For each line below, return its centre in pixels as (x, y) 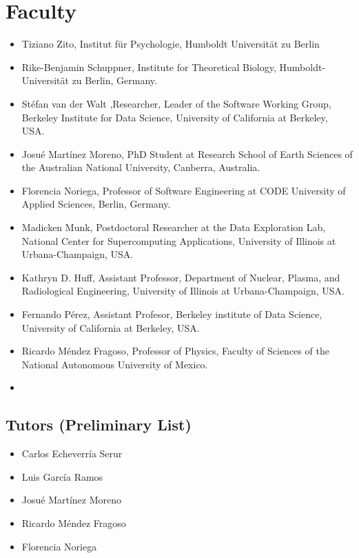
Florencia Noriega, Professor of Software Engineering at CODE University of (184, 190)
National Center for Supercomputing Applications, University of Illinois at (179, 240)
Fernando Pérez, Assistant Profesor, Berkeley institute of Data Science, (172, 314)
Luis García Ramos (62, 476)
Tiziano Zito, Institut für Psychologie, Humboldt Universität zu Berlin (171, 44)
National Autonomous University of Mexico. (115, 364)
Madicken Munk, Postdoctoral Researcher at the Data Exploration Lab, (174, 227)
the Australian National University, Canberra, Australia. (141, 167)
